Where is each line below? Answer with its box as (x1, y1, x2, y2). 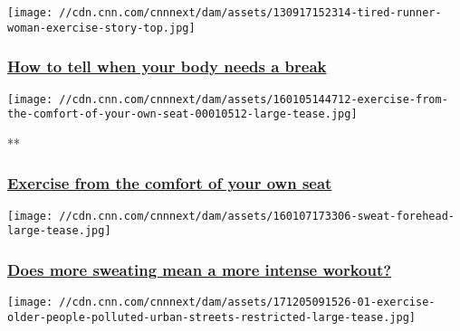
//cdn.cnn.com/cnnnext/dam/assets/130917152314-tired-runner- (59, 6, 442, 19)
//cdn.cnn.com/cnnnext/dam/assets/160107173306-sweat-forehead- (59, 209, 455, 222)
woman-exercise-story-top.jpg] (7, 21, 196, 34)
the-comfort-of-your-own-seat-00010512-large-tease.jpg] (7, 108, 358, 121)
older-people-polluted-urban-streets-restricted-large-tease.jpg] (7, 310, 417, 324)
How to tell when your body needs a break (7, 55, 327, 78)
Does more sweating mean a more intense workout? (7, 258, 392, 280)
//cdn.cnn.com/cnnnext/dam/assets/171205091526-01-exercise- (59, 296, 436, 309)
